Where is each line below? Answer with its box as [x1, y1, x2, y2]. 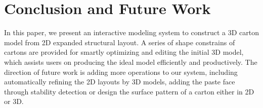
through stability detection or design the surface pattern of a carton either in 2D [4, 86, 254, 96]
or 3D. [4, 96, 24, 106]
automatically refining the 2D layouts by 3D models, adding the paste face [4, 76, 235, 87]
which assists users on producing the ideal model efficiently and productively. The [4, 56, 257, 67]
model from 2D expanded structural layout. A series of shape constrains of [4, 37, 235, 47]
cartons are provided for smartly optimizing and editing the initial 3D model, [4, 47, 244, 57]
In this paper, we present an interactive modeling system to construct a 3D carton [4, 27, 259, 38]
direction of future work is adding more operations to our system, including [4, 66, 238, 77]
